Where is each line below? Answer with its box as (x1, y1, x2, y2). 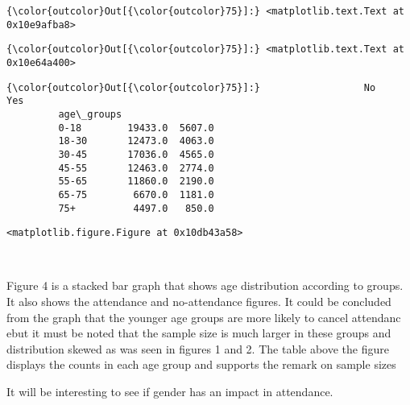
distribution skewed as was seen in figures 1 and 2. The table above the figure (6, 340, 389, 357)
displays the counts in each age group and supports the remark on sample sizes (6, 356, 396, 373)
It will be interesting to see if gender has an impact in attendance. (6, 383, 333, 399)
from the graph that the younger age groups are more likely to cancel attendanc (6, 308, 401, 325)
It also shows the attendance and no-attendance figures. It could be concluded (6, 293, 391, 310)
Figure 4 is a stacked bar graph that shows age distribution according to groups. (6, 277, 404, 294)
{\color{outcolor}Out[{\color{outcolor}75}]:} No (6, 81, 376, 93)
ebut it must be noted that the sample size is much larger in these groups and (6, 324, 391, 341)
